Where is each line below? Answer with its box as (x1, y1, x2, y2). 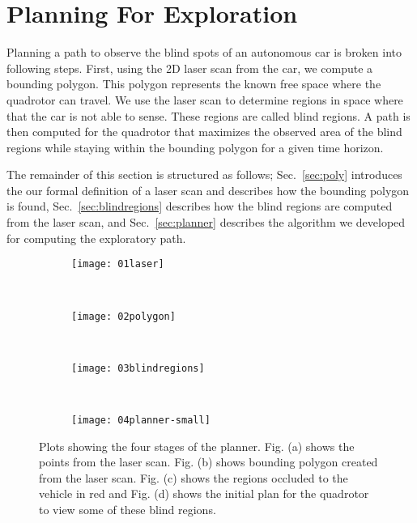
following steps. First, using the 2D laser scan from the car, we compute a (6, 59, 373, 76)
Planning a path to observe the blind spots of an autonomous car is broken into (6, 44, 402, 61)
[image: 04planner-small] (71, 415, 211, 426)
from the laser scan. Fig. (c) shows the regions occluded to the (39, 469, 348, 486)
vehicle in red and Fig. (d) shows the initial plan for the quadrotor (39, 485, 369, 502)
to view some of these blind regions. (39, 501, 216, 518)
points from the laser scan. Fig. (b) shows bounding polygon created (39, 453, 378, 470)
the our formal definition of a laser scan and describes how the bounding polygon (6, 181, 410, 198)
